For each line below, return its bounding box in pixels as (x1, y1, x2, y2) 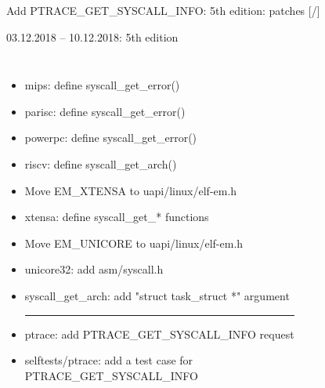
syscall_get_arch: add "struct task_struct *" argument (24, 287, 290, 303)
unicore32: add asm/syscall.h (24, 261, 164, 277)
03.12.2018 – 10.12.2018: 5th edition (6, 28, 179, 45)
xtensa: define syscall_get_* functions (24, 209, 209, 225)
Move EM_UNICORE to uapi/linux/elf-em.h (24, 234, 244, 251)
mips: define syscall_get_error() (24, 77, 180, 93)
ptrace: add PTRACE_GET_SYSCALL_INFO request (24, 325, 294, 342)
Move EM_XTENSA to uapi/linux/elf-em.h (24, 182, 237, 198)
